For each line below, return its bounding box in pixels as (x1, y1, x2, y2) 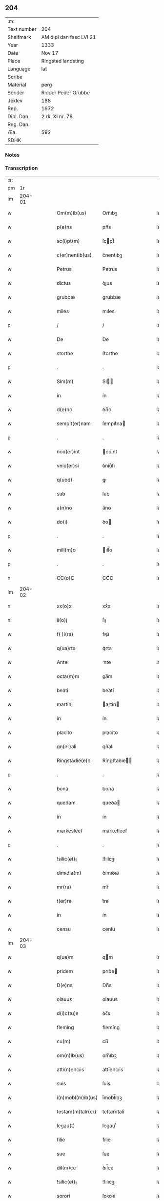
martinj (57, 701, 73, 708)
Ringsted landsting (41, 57, 84, 64)
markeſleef (102, 827, 127, 834)
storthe (57, 350, 73, 357)
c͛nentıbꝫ (102, 252, 123, 258)
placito (57, 729, 72, 736)
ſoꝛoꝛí (102, 1193, 116, 1200)
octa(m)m (57, 673, 80, 680)
